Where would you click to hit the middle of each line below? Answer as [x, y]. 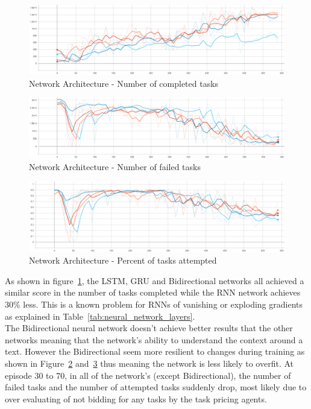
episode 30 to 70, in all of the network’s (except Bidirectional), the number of [148, 375]
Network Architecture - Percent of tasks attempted [123, 260]
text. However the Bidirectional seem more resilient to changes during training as [155, 351]
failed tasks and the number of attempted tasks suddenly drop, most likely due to [156, 387]
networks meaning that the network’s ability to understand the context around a [154, 339]
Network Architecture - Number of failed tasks [115, 167]
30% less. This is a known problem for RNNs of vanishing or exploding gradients [154, 304]
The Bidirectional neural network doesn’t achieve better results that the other [149, 328]
